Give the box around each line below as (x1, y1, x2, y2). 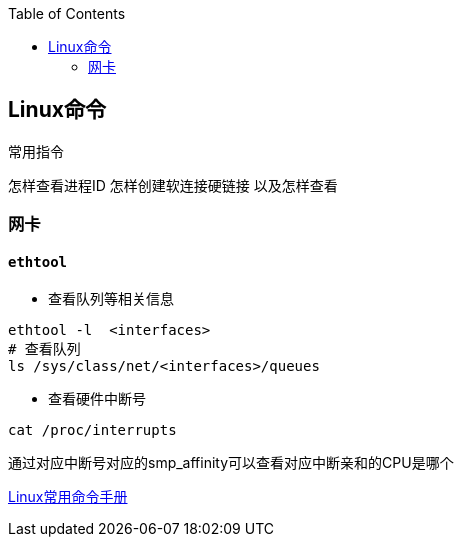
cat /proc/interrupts (8, 422, 177, 439)
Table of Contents (8, 5, 126, 22)
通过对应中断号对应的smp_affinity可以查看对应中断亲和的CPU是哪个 (8, 454, 454, 472)
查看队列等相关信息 (48, 290, 174, 308)
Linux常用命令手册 (8, 488, 128, 506)
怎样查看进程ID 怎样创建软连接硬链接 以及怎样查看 (8, 176, 338, 194)
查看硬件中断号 (48, 390, 146, 408)
